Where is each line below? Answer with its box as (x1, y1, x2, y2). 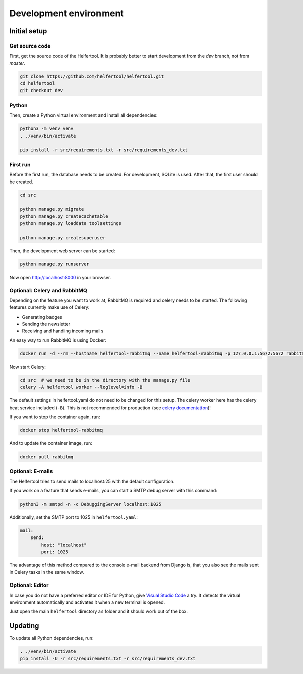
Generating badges (22, 313, 63, 320)
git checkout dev (20, 87, 63, 94)
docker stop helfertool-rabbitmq (20, 427, 103, 433)
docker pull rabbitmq (20, 454, 74, 460)
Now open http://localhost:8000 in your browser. (9, 274, 111, 280)
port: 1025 (41, 549, 68, 555)
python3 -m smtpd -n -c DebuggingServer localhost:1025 (20, 501, 162, 507)
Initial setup (9, 27, 47, 35)
